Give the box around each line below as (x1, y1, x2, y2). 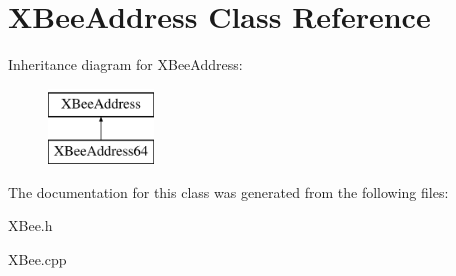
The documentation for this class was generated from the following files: (8, 181, 449, 202)
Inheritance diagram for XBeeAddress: (8, 54, 243, 75)
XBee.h (8, 215, 53, 236)
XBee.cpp (8, 249, 67, 270)
